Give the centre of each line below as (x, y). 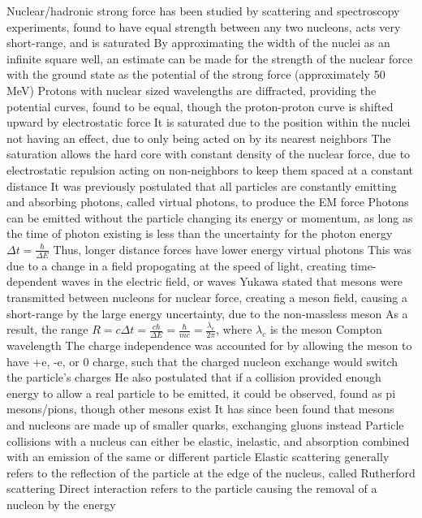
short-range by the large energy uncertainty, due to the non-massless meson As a (207, 313)
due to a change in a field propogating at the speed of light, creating (177, 265)
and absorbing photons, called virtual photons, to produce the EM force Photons (208, 202)
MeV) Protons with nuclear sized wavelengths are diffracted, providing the (192, 90)
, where (234, 329)
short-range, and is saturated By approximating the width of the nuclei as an (198, 43)
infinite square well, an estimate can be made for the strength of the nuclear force (210, 58)
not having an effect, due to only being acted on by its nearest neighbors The (199, 138)
